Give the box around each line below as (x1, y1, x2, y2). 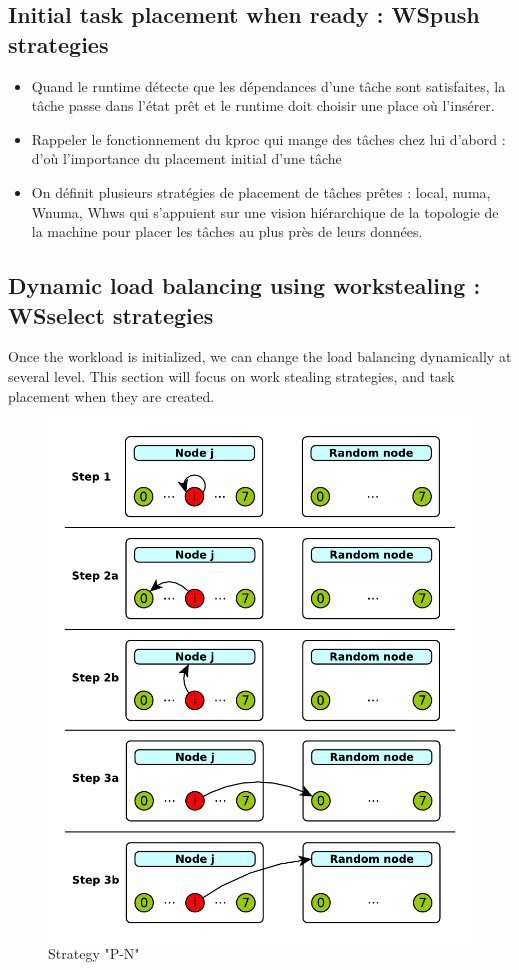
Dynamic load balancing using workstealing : (8, 270, 481, 301)
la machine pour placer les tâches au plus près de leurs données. (31, 221, 423, 242)
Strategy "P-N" (48, 943, 140, 964)
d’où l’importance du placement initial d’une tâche (31, 148, 342, 169)
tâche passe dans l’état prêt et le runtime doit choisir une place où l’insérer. (31, 95, 495, 116)
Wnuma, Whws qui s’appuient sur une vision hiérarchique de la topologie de (31, 201, 499, 222)
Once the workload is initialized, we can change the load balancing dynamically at (8, 346, 512, 367)
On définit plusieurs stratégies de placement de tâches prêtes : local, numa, (31, 181, 491, 202)
